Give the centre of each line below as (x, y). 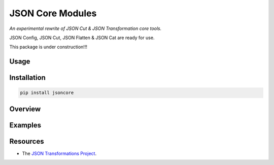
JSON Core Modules (53, 13)
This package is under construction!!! (48, 47)
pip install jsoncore (47, 93)
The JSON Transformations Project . (59, 153)
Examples (25, 125)
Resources (27, 141)
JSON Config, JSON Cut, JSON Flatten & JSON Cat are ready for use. (82, 38)
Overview (25, 109)
